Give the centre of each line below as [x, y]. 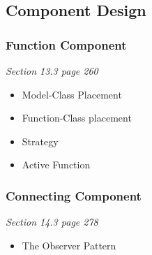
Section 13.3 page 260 [52, 71]
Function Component [66, 44]
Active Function [56, 165]
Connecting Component [74, 195]
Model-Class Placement [72, 94]
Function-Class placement [77, 118]
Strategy [40, 141]
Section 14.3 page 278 [52, 222]
